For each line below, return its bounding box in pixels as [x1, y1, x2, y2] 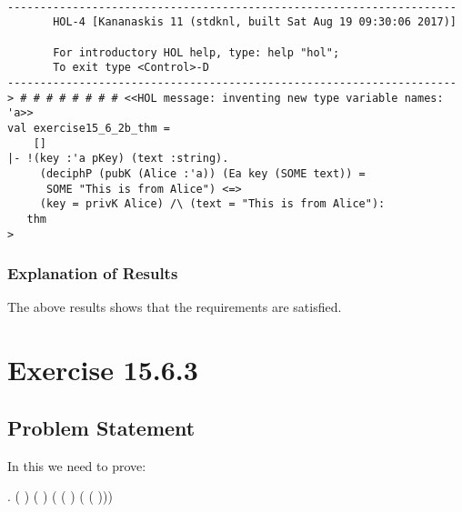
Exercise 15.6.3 [7, 351, 198, 388]
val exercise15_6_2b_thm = [7, 121, 170, 135]
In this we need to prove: [7, 456, 146, 475]
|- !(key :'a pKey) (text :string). [7, 152, 229, 166]
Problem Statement [7, 413, 196, 441]
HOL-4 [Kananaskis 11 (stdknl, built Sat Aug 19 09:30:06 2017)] [53, 15, 457, 29]
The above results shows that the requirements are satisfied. [7, 297, 342, 316]
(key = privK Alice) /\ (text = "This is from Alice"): [39, 197, 386, 211]
